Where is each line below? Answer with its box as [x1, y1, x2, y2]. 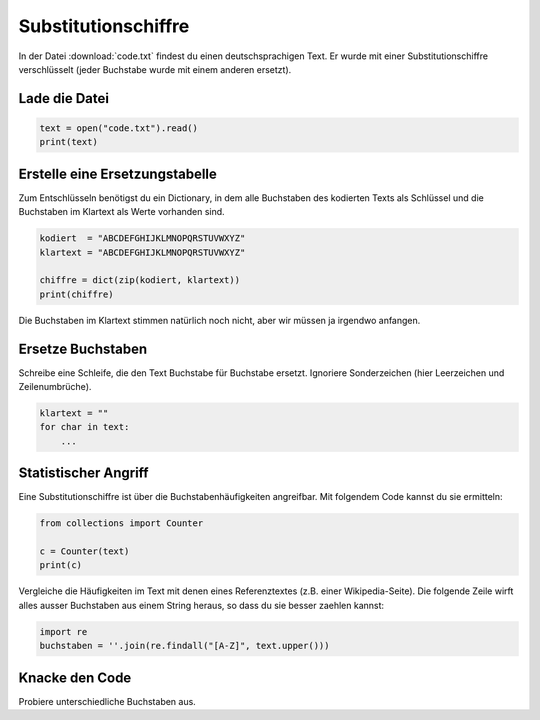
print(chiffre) [39, 288, 114, 300]
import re [39, 626, 88, 637]
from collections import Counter [39, 518, 204, 529]
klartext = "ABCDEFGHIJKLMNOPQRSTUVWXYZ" [39, 246, 246, 258]
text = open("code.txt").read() [39, 122, 199, 134]
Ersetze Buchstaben [18, 340, 148, 357]
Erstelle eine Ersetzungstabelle [18, 165, 217, 182]
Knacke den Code [18, 669, 132, 686]
